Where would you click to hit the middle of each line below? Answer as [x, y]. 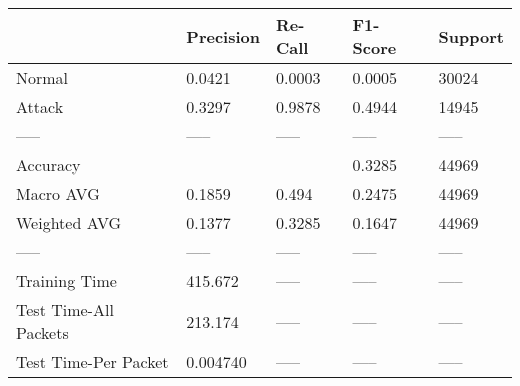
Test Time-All [65, 309]
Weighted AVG [69, 222]
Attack [40, 106]
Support [471, 36]
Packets [42, 332]
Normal [42, 77]
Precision [223, 36]
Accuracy [48, 164]
